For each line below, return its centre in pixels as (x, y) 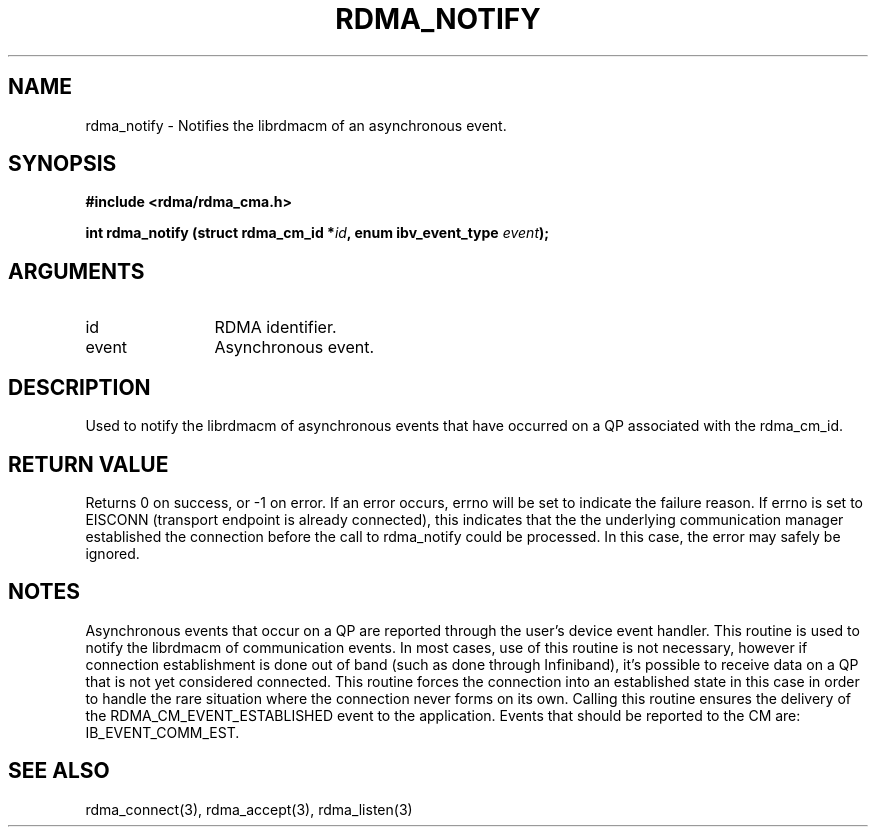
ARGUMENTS (76, 271)
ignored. (112, 553)
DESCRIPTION (79, 387)
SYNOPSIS (62, 164)
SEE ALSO (59, 771)
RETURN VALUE (88, 464)
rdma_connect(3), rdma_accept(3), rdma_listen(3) (249, 809)
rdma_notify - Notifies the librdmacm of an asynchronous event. (296, 125)
